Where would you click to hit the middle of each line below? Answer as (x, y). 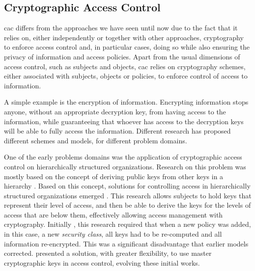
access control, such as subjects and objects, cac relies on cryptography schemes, (125, 66)
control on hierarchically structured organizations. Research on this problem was (125, 166)
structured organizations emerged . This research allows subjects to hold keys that (128, 195)
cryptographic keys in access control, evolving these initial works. (102, 262)
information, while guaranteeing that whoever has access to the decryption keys (124, 121)
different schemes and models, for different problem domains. (96, 140)
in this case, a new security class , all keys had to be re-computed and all (113, 234)
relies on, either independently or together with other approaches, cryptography (124, 37)
